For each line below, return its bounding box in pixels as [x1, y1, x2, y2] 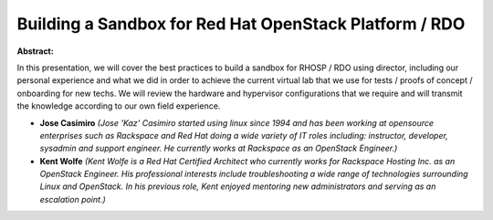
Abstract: [16, 46, 54, 57]
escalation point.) [39, 194, 107, 204]
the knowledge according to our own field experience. [16, 100, 221, 111]
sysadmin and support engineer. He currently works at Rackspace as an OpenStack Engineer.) [39, 142, 398, 154]
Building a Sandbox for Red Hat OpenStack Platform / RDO [16, 14, 466, 34]
